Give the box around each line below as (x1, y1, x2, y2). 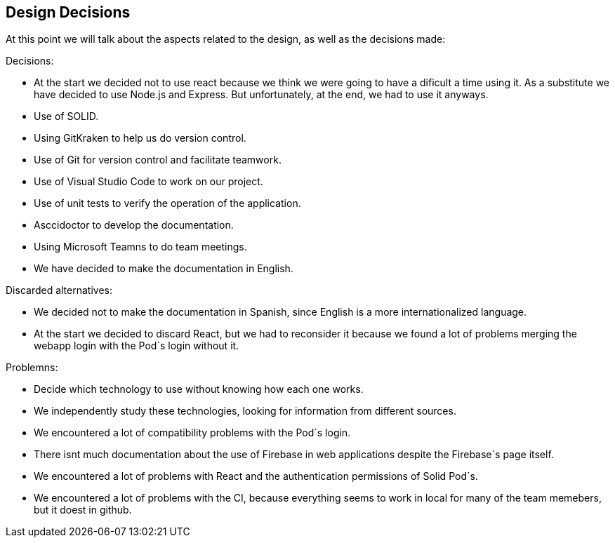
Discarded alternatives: (6, 284, 112, 297)
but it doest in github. (34, 504, 132, 516)
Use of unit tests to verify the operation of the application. (34, 197, 301, 210)
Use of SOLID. (34, 110, 99, 123)
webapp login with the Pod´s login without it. (34, 340, 239, 352)
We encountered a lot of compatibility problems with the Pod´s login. (34, 427, 351, 439)
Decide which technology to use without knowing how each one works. (34, 383, 364, 396)
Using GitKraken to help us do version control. (34, 132, 246, 145)
